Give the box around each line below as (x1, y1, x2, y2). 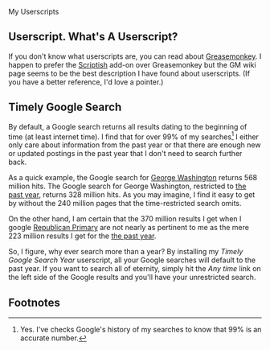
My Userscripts (8, 7, 59, 16)
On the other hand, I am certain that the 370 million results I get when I (8, 214, 242, 224)
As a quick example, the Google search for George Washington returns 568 (8, 173, 258, 183)
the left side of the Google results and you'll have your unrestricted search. (8, 273, 256, 282)
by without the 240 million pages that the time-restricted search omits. (8, 199, 242, 208)
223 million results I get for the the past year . (8, 231, 157, 241)
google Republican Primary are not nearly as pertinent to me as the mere (8, 223, 249, 233)
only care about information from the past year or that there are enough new (8, 140, 261, 150)
